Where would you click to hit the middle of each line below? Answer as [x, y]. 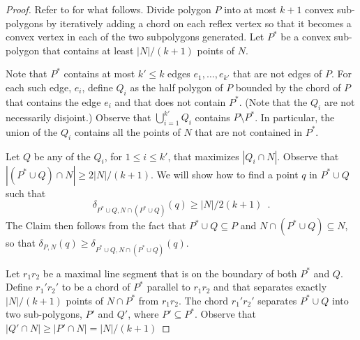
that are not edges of [278, 74]
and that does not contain [170, 101]
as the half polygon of [177, 87]
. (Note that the [273, 101]
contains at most [99, 74]
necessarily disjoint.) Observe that [78, 117]
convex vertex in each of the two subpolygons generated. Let [135, 37]
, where [143, 314]
